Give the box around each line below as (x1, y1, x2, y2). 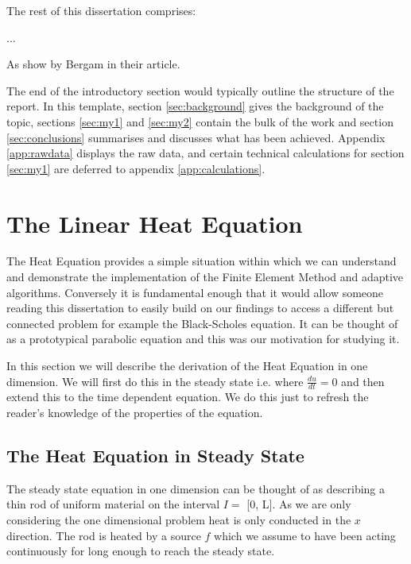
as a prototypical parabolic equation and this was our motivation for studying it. (6, 330, 400, 347)
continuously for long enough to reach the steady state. (6, 543, 275, 559)
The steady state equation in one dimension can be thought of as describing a (6, 480, 386, 496)
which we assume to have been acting (214, 527, 396, 543)
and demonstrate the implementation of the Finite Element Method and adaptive (6, 268, 404, 285)
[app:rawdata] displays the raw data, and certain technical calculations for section (6, 145, 405, 161)
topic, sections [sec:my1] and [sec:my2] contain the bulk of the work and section (6, 113, 394, 129)
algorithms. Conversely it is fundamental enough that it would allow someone (6, 284, 384, 300)
